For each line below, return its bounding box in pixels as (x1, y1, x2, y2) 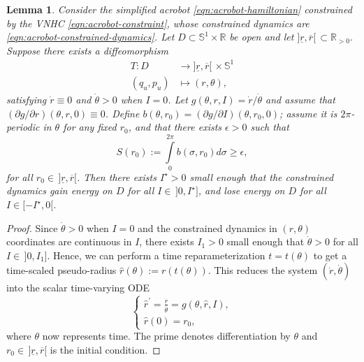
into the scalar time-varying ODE (6, 280, 150, 295)
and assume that (265, 92, 335, 106)
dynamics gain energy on (6, 183, 112, 198)
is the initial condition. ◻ (50, 342, 161, 356)
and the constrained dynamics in (138, 220, 277, 235)
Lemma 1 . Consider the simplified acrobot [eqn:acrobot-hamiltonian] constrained (6, 2, 352, 16)
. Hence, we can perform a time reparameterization (47, 247, 265, 262)
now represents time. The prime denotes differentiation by (42, 328, 291, 343)
